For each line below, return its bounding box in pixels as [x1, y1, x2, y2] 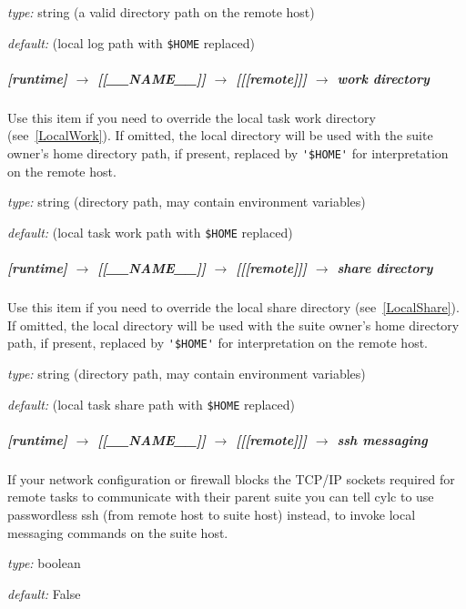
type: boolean [7, 553, 81, 573]
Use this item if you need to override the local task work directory [7, 107, 376, 127]
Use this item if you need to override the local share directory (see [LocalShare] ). [7, 298, 460, 317]
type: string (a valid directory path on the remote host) [7, 3, 315, 21]
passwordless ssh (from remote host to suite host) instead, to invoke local [7, 504, 416, 523]
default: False [7, 584, 81, 603]
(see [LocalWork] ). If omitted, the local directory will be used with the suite [7, 126, 433, 145]
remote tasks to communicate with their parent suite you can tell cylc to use [7, 487, 434, 506]
